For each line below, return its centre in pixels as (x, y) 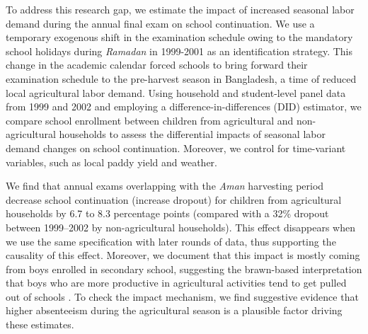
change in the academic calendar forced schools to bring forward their (157, 65)
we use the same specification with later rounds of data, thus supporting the (171, 241)
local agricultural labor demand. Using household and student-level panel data (176, 92)
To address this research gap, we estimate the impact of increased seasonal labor (180, 9)
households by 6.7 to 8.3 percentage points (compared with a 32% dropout (167, 213)
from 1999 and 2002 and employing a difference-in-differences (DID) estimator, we (184, 106)
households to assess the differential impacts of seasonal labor (192, 134)
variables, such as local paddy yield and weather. (111, 162)
